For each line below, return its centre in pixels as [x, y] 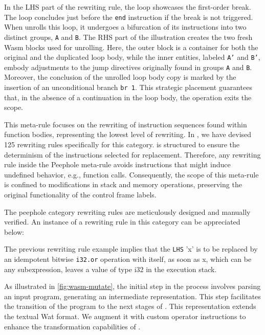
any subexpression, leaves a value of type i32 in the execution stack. [111, 269]
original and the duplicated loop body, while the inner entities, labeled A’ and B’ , [132, 57]
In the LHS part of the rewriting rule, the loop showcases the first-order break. [128, 7]
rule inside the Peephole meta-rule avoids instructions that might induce [117, 164]
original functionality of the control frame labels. [80, 194]
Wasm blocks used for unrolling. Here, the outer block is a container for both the [131, 47]
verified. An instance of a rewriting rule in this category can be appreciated [122, 222]
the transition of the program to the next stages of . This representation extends [130, 306]
